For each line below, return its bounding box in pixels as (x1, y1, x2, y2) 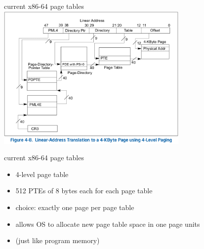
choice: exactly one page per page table (15, 202, 134, 212)
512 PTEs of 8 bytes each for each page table (15, 185, 153, 196)
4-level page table (15, 169, 69, 179)
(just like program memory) (15, 235, 100, 246)
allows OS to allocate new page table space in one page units (15, 218, 200, 229)
